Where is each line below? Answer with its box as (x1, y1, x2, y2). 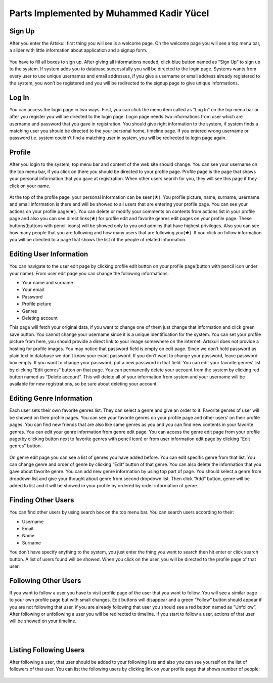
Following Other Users (9, 576, 81, 585)
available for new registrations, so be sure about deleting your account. (9, 381, 158, 387)
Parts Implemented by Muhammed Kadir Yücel (9, 8, 209, 19)
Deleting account (22, 315, 58, 321)
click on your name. (9, 183, 51, 189)
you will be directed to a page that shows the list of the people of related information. (9, 237, 187, 243)
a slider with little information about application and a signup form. (9, 47, 148, 53)
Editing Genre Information (9, 394, 93, 403)
